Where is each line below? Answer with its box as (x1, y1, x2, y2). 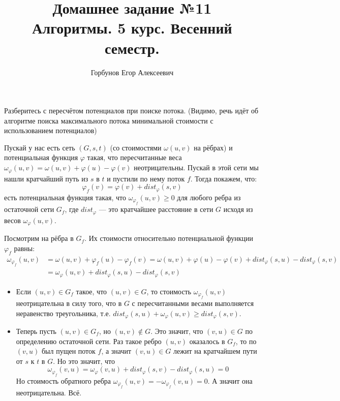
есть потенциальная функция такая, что (4, 192, 126, 202)
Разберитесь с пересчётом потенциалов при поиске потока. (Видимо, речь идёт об (4, 105, 259, 116)
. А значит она (207, 375, 253, 386)
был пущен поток (41, 346, 96, 356)
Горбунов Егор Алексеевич (90, 67, 174, 77)
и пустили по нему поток (107, 173, 185, 183)
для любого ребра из (177, 192, 241, 202)
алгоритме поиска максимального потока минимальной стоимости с (4, 115, 213, 126)
